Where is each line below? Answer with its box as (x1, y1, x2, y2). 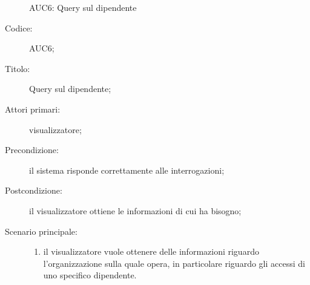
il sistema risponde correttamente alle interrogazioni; (29, 163, 225, 176)
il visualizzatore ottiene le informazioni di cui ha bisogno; (29, 204, 242, 217)
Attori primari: (5, 102, 61, 115)
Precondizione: (5, 143, 59, 156)
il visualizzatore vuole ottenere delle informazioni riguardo (43, 245, 259, 258)
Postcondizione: (5, 184, 62, 197)
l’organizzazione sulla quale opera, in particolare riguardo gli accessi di (43, 257, 305, 269)
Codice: (5, 21, 33, 34)
